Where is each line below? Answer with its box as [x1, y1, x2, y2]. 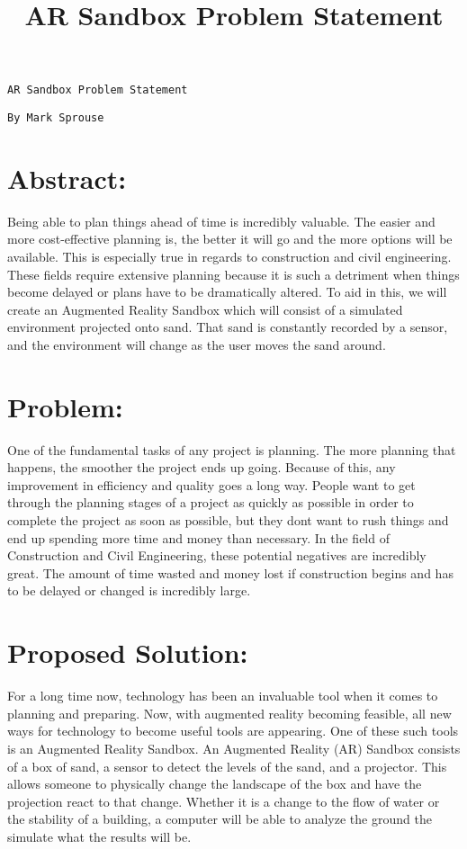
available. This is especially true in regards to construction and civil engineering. [7, 247, 452, 265]
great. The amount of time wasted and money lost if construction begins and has [7, 563, 454, 582]
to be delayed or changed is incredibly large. [7, 581, 251, 600]
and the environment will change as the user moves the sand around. [7, 335, 386, 353]
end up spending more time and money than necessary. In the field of [7, 528, 390, 547]
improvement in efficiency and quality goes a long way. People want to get [7, 475, 416, 494]
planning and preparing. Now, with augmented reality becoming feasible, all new [7, 703, 452, 722]
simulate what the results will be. [7, 827, 192, 845]
